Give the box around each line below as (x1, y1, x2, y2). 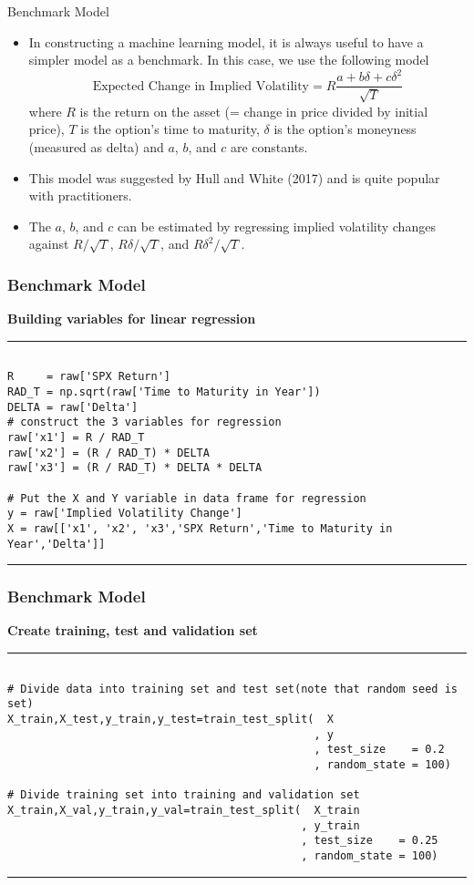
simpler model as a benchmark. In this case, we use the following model (28, 50, 429, 69)
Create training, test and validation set (7, 621, 258, 640)
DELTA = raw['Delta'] (7, 400, 139, 414)
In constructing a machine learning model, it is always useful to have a (28, 32, 424, 51)
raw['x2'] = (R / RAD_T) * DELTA (7, 446, 210, 459)
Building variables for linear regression (7, 309, 256, 328)
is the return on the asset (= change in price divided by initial (79, 101, 428, 120)
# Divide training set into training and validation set (7, 788, 360, 802)
